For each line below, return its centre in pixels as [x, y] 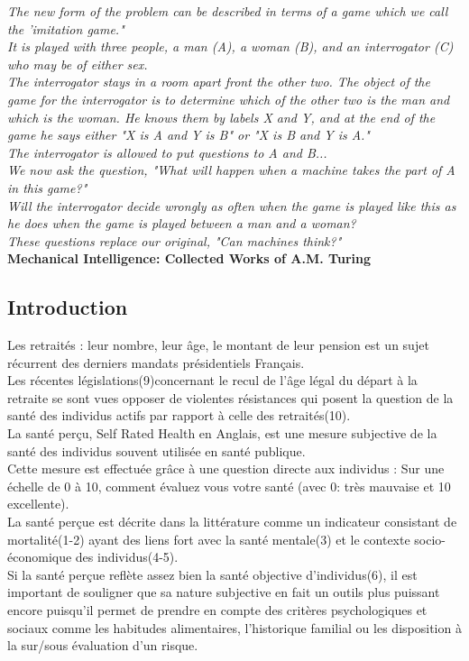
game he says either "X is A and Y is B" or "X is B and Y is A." [189, 135]
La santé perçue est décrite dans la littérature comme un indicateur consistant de [232, 522]
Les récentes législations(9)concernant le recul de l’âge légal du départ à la [212, 380]
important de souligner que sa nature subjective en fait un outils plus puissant [224, 592]
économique [40, 557]
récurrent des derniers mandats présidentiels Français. [156, 362]
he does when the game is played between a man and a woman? [182, 223]
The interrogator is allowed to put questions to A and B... [167, 152]
